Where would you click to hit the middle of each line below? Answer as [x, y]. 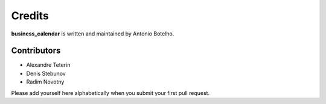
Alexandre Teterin [48, 65]
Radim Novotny [45, 82]
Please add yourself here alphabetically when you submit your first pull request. [110, 93]
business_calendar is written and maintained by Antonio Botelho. [93, 34]
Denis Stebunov [46, 73]
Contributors [36, 51]
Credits [30, 16]
